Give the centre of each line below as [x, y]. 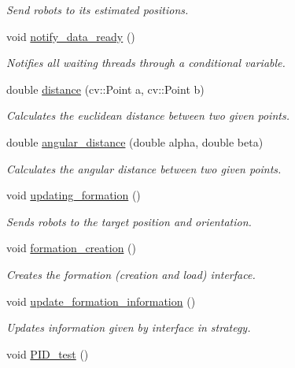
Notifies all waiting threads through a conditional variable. [146, 63]
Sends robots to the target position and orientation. [129, 221]
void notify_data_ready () [71, 36]
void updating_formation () [74, 195]
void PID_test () [48, 353]
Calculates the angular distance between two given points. [144, 168]
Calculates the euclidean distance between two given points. [148, 115]
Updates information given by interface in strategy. [129, 327]
